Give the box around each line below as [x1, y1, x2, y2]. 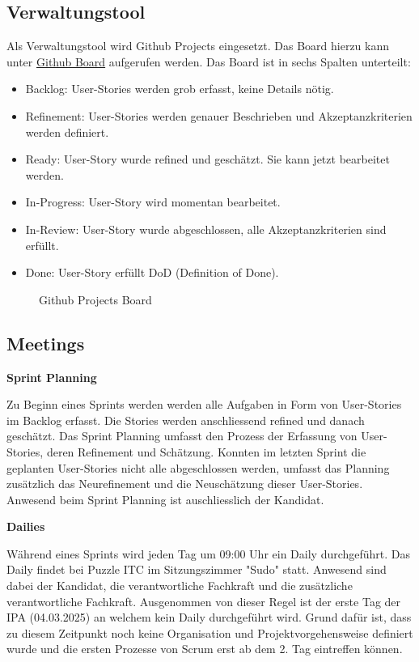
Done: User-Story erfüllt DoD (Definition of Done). [25, 264, 279, 281]
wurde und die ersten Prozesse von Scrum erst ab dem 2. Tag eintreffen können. [6, 640, 403, 657]
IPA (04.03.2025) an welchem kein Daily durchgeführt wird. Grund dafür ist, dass [6, 609, 412, 626]
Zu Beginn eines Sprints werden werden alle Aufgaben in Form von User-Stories [6, 396, 402, 413]
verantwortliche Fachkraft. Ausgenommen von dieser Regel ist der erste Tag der [6, 592, 401, 609]
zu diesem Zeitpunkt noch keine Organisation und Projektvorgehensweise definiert [6, 624, 413, 641]
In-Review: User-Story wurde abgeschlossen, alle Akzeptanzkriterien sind [25, 220, 387, 237]
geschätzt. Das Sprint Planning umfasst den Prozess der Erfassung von [6, 427, 358, 444]
